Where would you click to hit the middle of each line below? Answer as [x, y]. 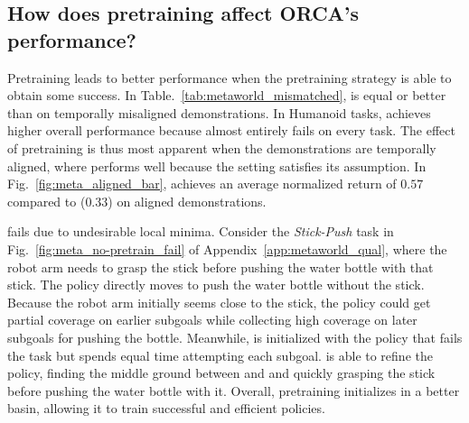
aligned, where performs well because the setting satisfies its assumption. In [217, 166]
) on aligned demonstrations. [187, 201]
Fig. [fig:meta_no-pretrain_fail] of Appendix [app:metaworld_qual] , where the [227, 248]
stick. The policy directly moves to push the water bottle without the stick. [216, 285]
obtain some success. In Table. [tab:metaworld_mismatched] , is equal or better [227, 95]
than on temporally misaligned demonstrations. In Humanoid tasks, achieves [219, 112]
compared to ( [47, 201]
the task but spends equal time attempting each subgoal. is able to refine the [220, 355]
